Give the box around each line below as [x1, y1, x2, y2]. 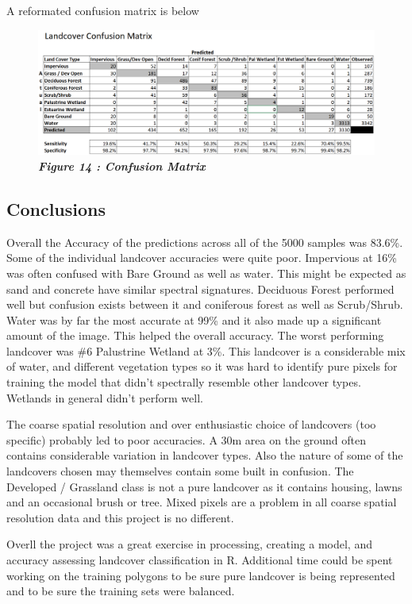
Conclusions [6, 196, 106, 221]
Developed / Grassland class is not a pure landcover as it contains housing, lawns [6, 478, 402, 494]
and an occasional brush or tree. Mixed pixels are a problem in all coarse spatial [6, 494, 397, 510]
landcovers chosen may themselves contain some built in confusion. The [6, 463, 354, 479]
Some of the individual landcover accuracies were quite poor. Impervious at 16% [6, 249, 397, 266]
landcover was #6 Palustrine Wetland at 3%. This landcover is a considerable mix [6, 342, 406, 359]
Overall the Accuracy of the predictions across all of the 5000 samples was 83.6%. [6, 233, 403, 250]
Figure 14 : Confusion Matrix [38, 157, 206, 174]
